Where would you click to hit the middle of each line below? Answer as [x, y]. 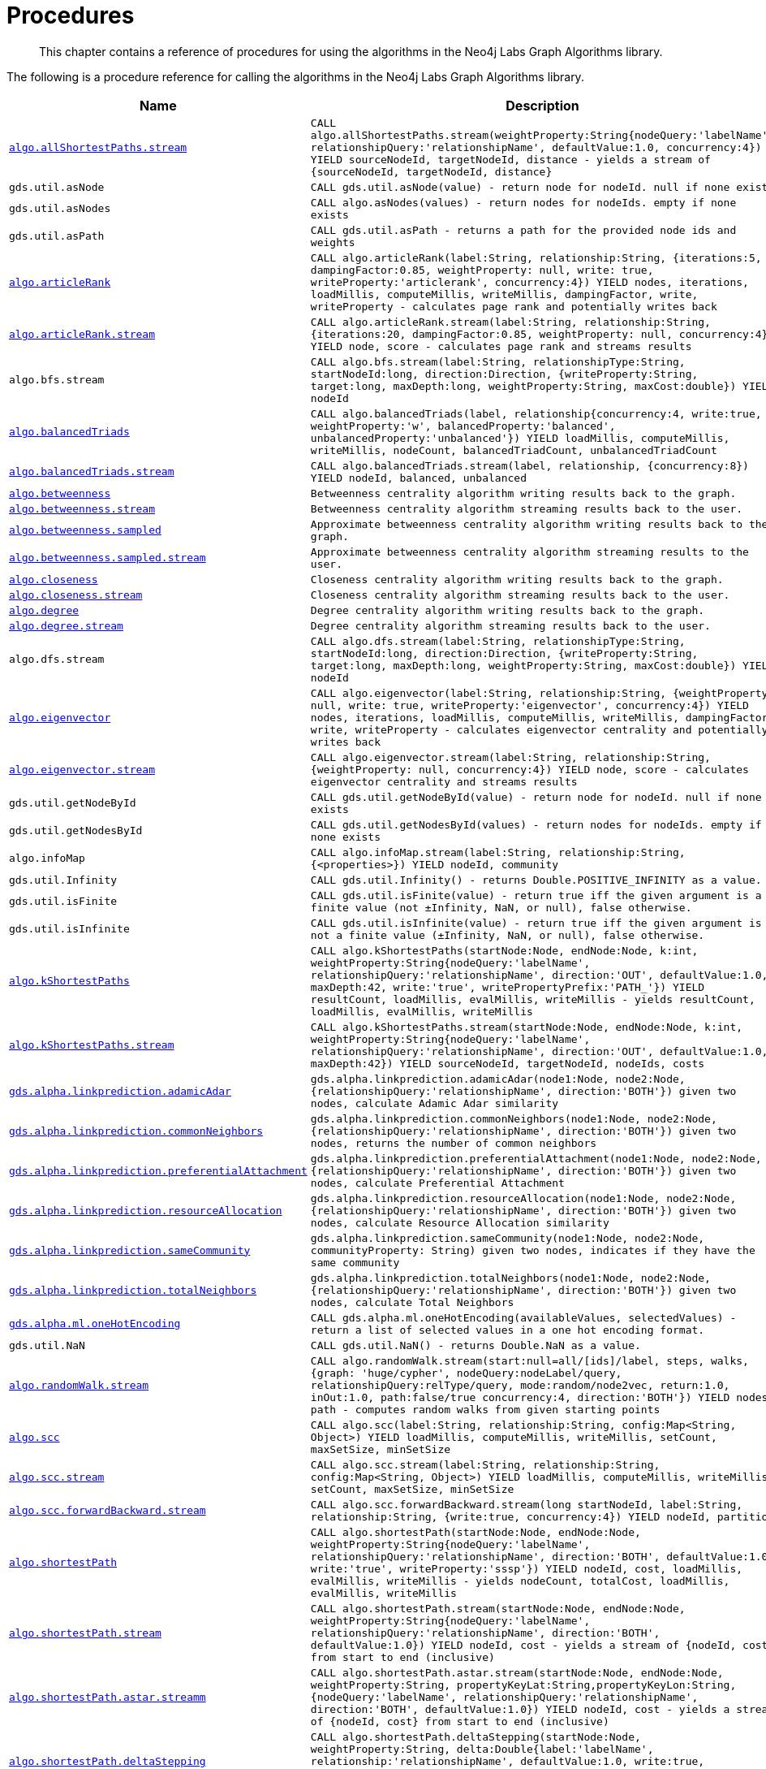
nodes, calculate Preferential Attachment [437, 1183]
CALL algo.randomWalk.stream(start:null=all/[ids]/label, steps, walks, [529, 1360]
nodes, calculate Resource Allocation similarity [460, 1222]
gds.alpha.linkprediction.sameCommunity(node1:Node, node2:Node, [508, 1238]
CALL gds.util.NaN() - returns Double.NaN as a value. [476, 1345]
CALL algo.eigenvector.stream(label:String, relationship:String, [510, 757]
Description [542, 105]
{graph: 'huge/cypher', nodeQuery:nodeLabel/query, [466, 1373]
